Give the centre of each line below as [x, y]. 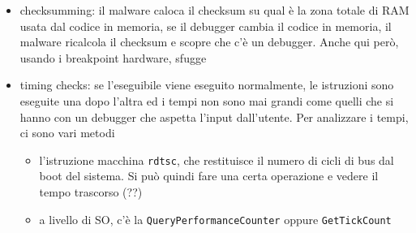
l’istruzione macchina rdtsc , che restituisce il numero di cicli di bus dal [217, 160]
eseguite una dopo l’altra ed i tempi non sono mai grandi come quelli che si [207, 100]
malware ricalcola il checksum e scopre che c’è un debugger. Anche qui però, [209, 42]
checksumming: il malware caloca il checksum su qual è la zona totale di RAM [214, 10]
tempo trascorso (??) [91, 192]
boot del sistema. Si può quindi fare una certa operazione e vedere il [209, 176]
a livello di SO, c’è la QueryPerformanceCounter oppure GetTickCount [215, 219]
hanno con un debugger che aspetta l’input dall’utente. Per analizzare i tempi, [214, 116]
